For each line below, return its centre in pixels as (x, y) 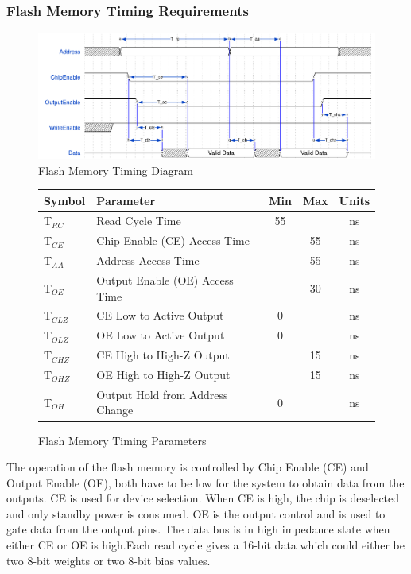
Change (115, 410)
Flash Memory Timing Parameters (122, 440)
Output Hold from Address (162, 394)
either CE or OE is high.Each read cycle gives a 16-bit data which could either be (205, 545)
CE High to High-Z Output (163, 355)
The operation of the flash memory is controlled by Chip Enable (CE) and (188, 467)
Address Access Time (148, 260)
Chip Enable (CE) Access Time (173, 240)
